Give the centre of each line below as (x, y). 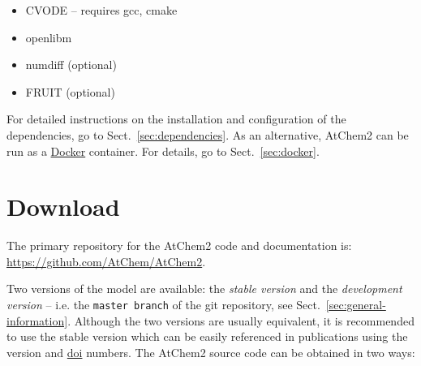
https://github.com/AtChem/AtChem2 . (106, 261)
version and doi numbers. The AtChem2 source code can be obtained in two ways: (211, 352)
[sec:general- (356, 305)
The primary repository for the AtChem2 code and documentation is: (179, 245)
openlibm (49, 37)
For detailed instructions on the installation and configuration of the (176, 119)
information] (37, 320)
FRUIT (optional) (70, 91)
